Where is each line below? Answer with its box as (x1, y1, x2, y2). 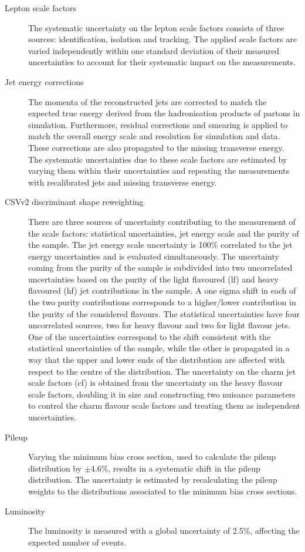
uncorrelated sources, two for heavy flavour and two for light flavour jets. (28, 319, 290, 331)
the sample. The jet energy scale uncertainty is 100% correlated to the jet (28, 238, 293, 251)
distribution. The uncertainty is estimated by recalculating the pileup (28, 473, 277, 486)
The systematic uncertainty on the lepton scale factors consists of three (28, 21, 284, 33)
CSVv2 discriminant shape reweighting (5, 196, 144, 208)
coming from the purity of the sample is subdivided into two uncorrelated (28, 261, 293, 274)
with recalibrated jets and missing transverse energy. (28, 176, 217, 188)
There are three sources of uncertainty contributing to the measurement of (28, 215, 296, 227)
